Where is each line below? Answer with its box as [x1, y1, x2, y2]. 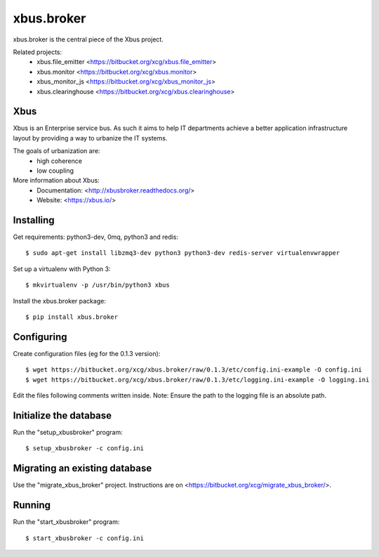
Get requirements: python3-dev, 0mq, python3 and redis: [13, 232, 179, 242]
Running [13, 499, 51, 511]
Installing [13, 214, 55, 226]
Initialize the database [13, 409, 112, 421]
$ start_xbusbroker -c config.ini [25, 534, 144, 542]
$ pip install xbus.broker [25, 313, 119, 321]
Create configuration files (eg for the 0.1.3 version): [13, 349, 161, 358]
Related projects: [13, 48, 62, 56]
